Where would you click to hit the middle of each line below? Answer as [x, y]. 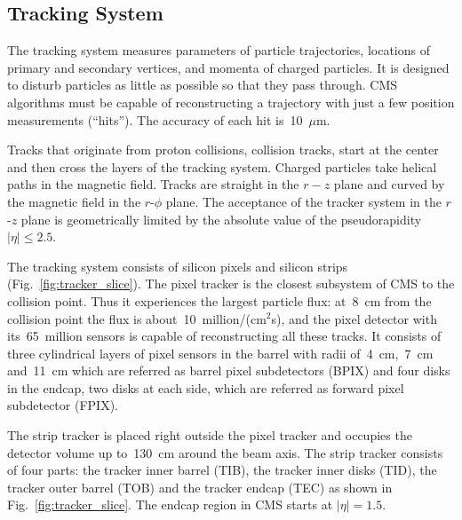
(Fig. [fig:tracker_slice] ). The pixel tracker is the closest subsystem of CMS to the [231, 284]
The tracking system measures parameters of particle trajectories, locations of [219, 50]
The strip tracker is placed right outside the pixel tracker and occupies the [210, 435]
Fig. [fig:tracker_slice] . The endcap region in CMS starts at [170, 504]
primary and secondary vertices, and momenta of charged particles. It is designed [228, 67]
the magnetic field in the [74, 201]
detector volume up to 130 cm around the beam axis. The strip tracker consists [225, 452]
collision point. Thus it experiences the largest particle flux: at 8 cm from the [219, 300]
